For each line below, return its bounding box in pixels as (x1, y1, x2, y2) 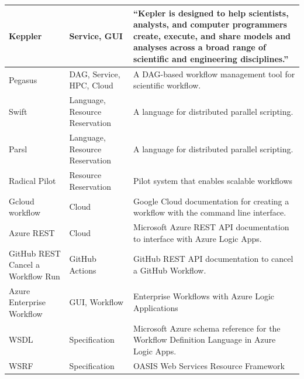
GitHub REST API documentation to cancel (133, 252, 293, 265)
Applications (133, 301, 178, 313)
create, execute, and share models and (133, 29, 291, 42)
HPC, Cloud (69, 79, 113, 91)
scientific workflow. (133, 79, 201, 91)
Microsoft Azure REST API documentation (133, 221, 289, 233)
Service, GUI (69, 29, 123, 42)
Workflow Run (9, 269, 60, 282)
